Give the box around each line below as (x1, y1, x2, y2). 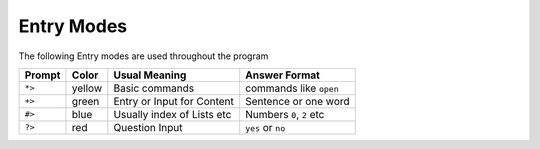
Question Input (113, 120, 184, 134)
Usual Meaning (113, 68, 187, 82)
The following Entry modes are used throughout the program (18, 50, 269, 62)
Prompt (24, 68, 61, 82)
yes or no (245, 120, 286, 134)
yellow (71, 81, 103, 95)
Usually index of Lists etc (113, 107, 232, 121)
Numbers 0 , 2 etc (245, 107, 325, 121)
